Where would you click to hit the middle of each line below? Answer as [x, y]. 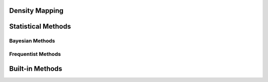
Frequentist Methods [35, 54]
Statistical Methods [40, 26]
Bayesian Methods [32, 41]
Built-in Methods [36, 68]
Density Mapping [36, 11]
